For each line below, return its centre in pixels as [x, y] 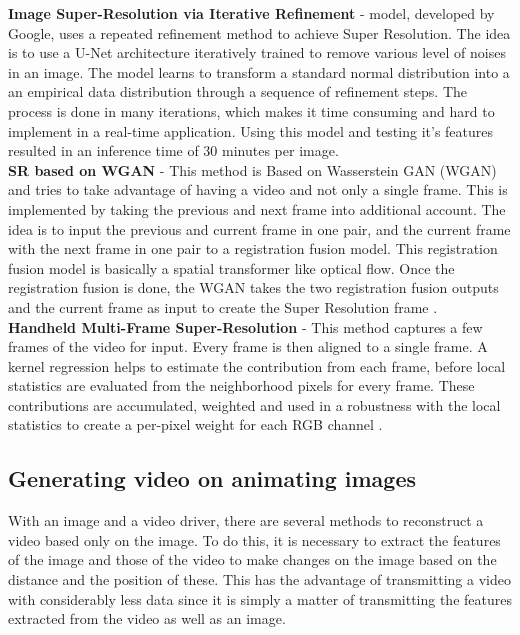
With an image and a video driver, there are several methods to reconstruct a [246, 520]
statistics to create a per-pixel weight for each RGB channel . [195, 424]
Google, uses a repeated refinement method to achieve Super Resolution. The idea [259, 32]
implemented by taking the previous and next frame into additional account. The [257, 208]
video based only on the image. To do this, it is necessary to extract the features [254, 539]
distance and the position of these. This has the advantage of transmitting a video [259, 579]
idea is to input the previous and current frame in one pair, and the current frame [259, 228]
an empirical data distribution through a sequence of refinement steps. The [237, 91]
